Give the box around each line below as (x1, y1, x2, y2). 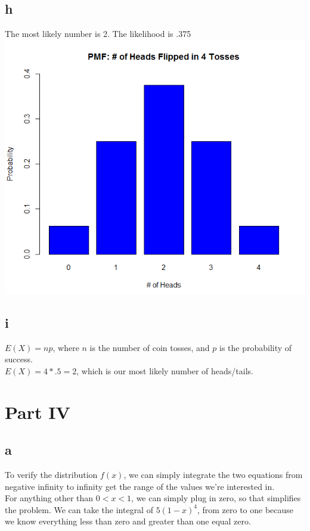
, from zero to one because (197, 503, 294, 516)
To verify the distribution (5, 468, 98, 481)
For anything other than (5, 492, 94, 504)
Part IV (5, 399, 70, 424)
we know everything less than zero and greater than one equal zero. (5, 515, 251, 527)
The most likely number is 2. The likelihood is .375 (5, 27, 191, 40)
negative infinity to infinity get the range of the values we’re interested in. (5, 480, 275, 492)
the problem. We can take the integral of (5, 503, 153, 516)
